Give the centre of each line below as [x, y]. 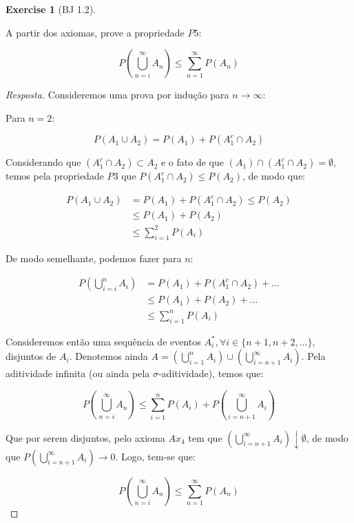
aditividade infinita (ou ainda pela [78, 373]
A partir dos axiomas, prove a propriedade [95, 32]
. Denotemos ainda [108, 356]
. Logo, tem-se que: [155, 456]
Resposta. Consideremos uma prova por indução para [117, 95]
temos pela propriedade [55, 176]
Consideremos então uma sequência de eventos [103, 341]
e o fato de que [192, 162]
